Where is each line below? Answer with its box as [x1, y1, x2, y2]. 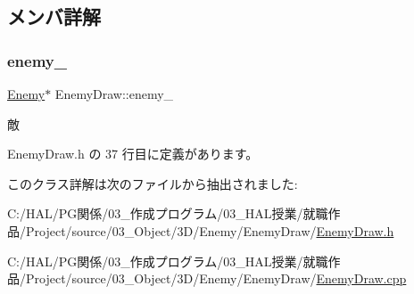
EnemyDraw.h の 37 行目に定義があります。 [7, 144, 259, 163]
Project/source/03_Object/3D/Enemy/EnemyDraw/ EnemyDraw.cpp [25, 269, 407, 288]
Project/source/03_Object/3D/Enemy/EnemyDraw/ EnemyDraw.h [25, 221, 394, 240]
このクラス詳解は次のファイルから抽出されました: [7, 174, 298, 192]
